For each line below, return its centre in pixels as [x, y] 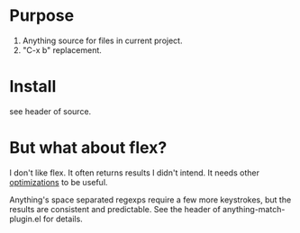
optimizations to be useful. [59, 182]
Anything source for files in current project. [102, 40]
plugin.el [26, 219]
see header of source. [50, 111]
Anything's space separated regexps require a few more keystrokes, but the [150, 200]
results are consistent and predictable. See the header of [115, 209]
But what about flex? [88, 148]
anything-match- [254, 209]
